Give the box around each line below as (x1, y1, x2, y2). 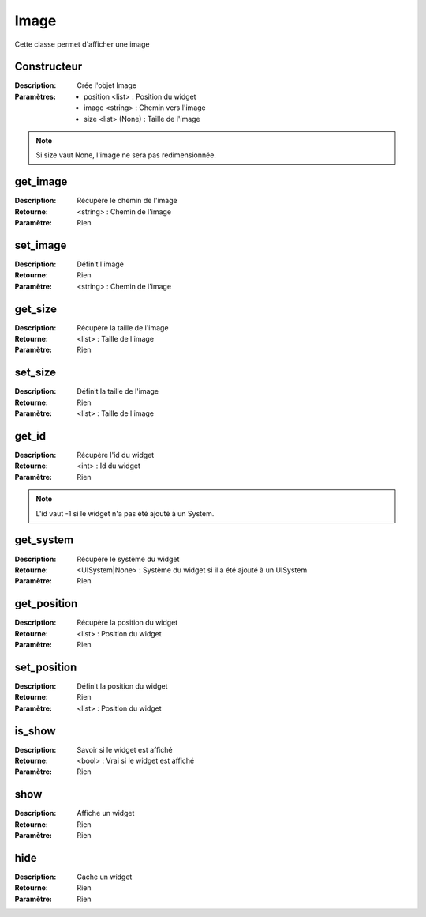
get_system (14, 534, 74, 547)
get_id (14, 429, 47, 443)
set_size (14, 366, 57, 379)
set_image (14, 238, 67, 252)
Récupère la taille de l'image (77, 323, 169, 332)
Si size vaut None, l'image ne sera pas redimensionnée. (35, 150, 217, 160)
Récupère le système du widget (77, 554, 180, 564)
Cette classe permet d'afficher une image (14, 40, 150, 49)
